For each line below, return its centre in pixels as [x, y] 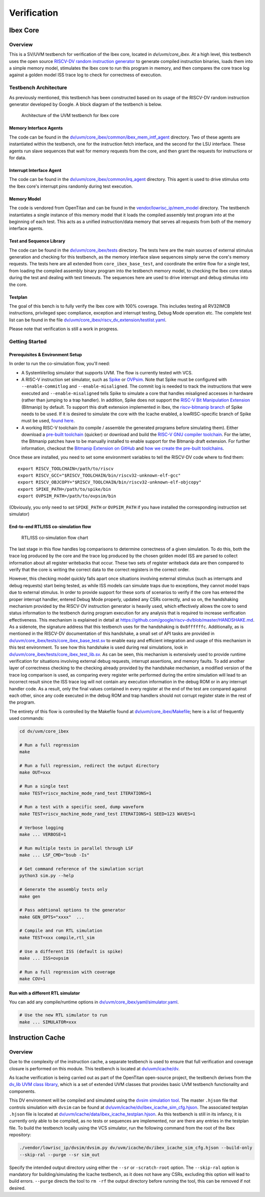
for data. [18, 158]
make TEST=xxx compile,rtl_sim [57, 938]
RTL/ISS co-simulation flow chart [55, 538]
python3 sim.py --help [47, 876]
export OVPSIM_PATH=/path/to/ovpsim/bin [67, 496]
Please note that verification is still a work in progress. [64, 329]
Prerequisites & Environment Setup [45, 354]
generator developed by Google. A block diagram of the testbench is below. [86, 104]
